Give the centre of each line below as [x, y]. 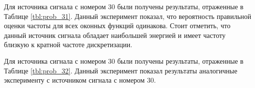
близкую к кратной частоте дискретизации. [68, 44]
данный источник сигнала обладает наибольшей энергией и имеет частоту [115, 35]
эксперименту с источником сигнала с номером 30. [80, 80]
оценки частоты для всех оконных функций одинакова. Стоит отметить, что [117, 26]
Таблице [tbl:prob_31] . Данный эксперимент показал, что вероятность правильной [128, 16]
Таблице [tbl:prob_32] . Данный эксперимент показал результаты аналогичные [121, 70]
